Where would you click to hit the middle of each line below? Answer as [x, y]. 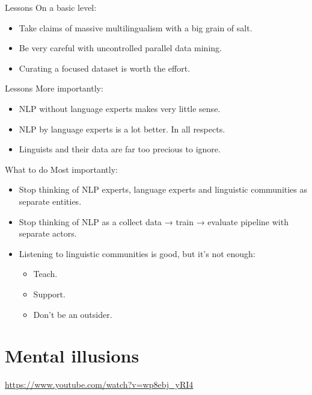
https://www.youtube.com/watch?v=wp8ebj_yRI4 [99, 384]
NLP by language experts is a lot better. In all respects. [122, 129]
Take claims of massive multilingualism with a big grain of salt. [136, 27]
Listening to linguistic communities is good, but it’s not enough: [137, 253]
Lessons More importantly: [54, 88]
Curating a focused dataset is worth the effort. [105, 68]
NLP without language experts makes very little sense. [120, 108]
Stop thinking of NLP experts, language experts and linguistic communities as [163, 189]
